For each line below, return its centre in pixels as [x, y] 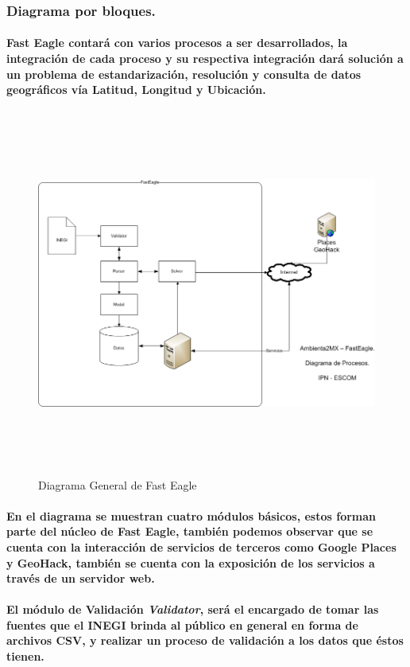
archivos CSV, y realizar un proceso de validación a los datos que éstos [205, 640]
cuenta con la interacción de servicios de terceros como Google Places [201, 546]
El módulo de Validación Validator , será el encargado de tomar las [193, 609]
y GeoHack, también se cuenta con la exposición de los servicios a [191, 562]
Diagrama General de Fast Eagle [118, 484]
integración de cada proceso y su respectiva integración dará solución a [205, 59]
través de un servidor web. [81, 578]
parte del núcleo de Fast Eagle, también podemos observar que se [190, 531]
